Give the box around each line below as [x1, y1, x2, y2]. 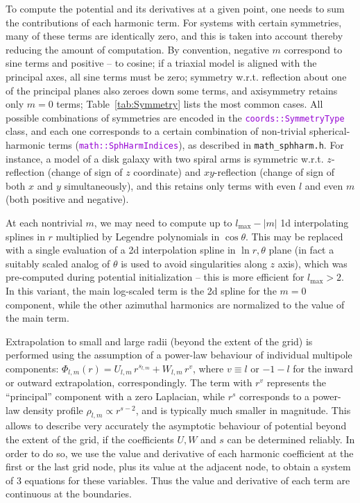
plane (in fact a [268, 242, 334, 257]
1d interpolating [280, 215, 349, 230]
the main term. [6, 311, 69, 325]
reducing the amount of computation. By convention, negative [6, 42, 269, 56]
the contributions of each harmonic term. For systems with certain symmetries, [6, 15, 342, 29]
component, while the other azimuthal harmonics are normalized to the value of [6, 297, 345, 311]
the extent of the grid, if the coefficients [6, 432, 174, 446]
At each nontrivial [6, 215, 83, 230]
